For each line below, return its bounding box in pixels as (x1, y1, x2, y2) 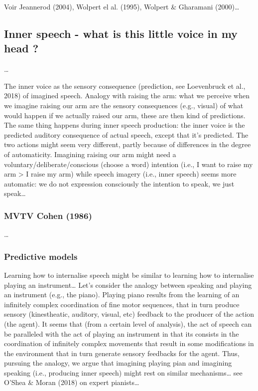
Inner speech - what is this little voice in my (4, 25, 238, 41)
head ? (4, 40, 39, 56)
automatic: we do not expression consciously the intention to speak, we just (4, 178, 235, 189)
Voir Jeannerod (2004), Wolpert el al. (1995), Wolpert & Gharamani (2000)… (4, 1, 240, 11)
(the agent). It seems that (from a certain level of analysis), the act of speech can (4, 318, 252, 329)
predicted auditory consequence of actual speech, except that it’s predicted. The (4, 129, 249, 140)
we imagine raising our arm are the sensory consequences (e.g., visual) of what (4, 100, 244, 110)
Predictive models (4, 250, 78, 262)
